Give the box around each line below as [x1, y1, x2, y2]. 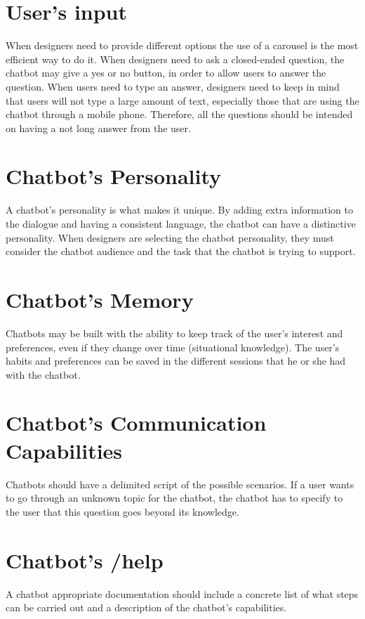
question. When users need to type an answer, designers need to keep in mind [6, 79, 340, 93]
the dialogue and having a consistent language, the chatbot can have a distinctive [6, 216, 356, 230]
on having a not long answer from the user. [6, 120, 191, 135]
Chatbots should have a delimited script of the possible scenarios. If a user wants [6, 476, 354, 491]
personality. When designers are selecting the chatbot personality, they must [6, 230, 334, 245]
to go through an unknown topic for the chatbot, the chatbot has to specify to [6, 490, 343, 505]
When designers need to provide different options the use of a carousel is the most [6, 38, 359, 53]
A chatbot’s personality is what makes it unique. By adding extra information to [6, 202, 353, 217]
